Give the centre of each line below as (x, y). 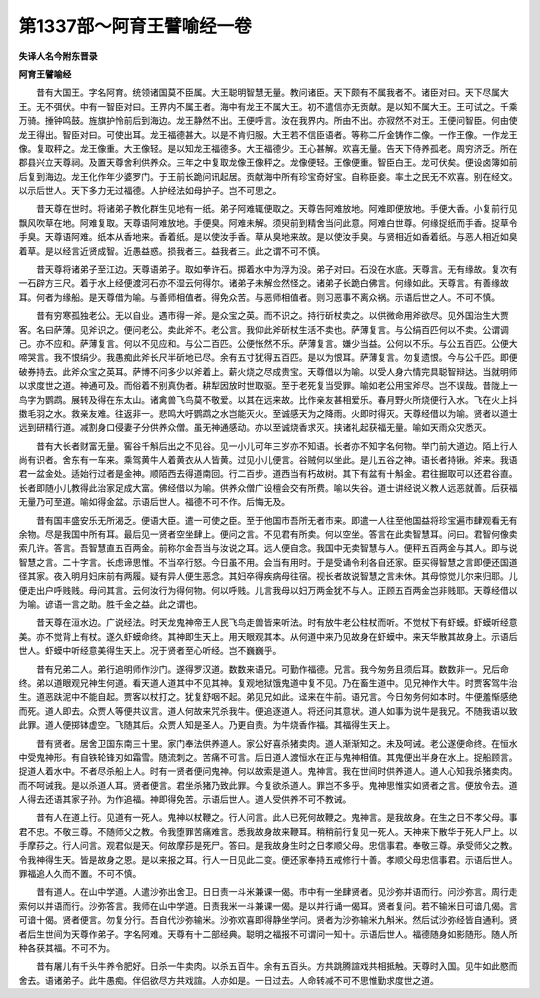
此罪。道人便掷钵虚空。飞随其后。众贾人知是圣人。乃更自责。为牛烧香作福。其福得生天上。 (206, 725)
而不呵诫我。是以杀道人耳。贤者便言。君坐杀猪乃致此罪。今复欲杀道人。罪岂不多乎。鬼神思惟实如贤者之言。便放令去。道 (268, 785)
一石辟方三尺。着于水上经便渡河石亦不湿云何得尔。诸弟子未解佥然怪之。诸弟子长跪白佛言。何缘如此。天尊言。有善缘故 (263, 283)
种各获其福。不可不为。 (66, 947)
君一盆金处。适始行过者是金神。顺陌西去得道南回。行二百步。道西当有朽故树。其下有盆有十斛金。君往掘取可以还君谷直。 (268, 474)
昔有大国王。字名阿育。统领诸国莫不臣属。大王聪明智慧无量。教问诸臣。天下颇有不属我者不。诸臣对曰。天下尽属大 (272, 92)
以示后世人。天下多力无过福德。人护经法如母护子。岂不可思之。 (150, 191)
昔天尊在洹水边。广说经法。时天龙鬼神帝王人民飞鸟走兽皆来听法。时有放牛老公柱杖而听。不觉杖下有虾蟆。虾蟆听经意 (276, 622)
